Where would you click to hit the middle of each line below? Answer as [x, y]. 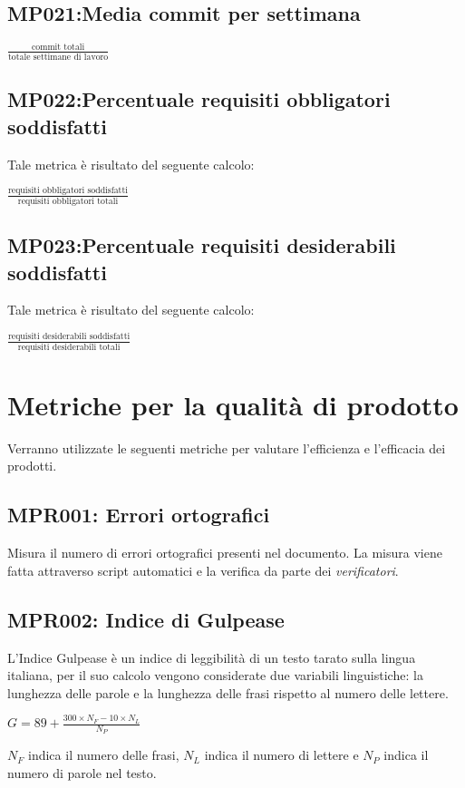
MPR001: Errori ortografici [139, 515]
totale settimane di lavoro [58, 58]
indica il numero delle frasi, [104, 755]
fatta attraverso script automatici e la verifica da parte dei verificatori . [203, 570]
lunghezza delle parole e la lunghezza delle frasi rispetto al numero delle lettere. [228, 692]
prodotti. [32, 466]
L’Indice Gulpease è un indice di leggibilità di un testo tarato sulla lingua [212, 657]
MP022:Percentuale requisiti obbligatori [199, 99]
